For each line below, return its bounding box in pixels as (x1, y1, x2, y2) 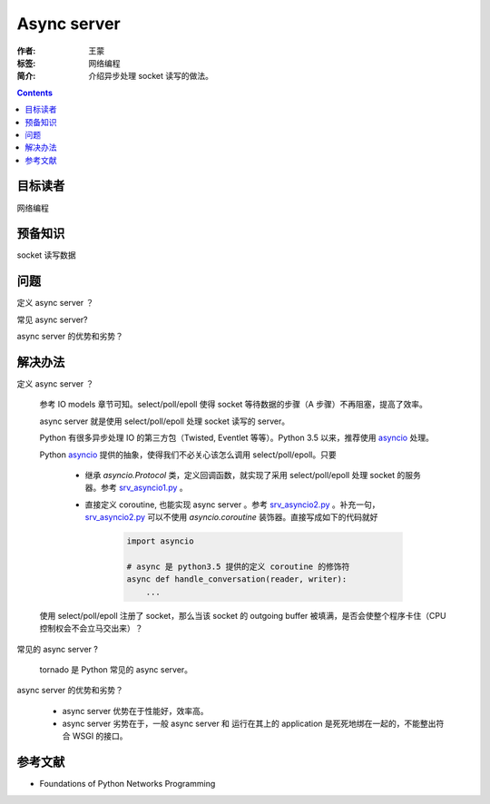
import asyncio (126, 536, 194, 546)
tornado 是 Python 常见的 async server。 (39, 663, 193, 675)
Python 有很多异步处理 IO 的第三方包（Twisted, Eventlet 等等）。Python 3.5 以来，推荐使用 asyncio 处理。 (39, 432, 435, 444)
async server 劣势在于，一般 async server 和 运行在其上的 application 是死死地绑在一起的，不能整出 (62, 718, 436, 730)
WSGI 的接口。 (72, 730, 128, 741)
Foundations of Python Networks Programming (39, 779, 216, 789)
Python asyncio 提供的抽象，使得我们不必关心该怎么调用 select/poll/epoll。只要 (39, 449, 337, 460)
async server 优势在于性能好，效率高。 (62, 705, 209, 716)
